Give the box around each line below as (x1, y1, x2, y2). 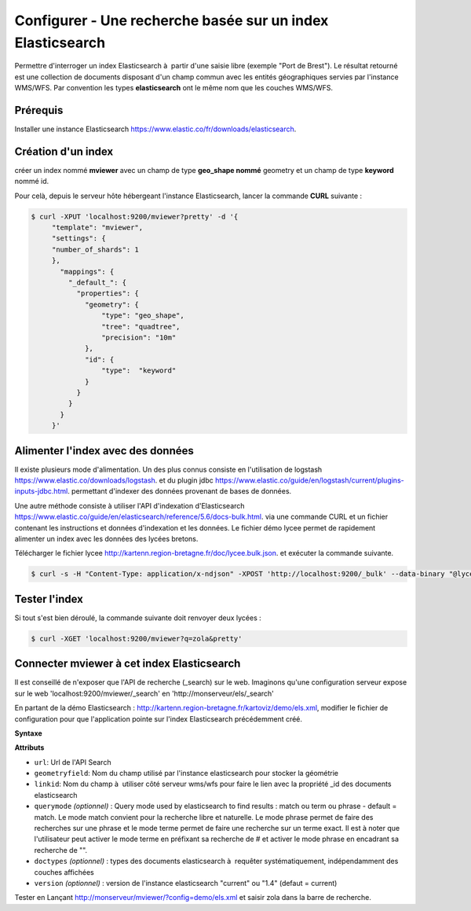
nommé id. (14, 177, 49, 186)
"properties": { (76, 289, 139, 298)
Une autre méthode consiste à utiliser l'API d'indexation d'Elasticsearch (14, 501, 245, 510)
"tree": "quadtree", (100, 322, 181, 331)
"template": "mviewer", (51, 223, 144, 232)
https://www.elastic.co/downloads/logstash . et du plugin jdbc (14, 476, 214, 485)
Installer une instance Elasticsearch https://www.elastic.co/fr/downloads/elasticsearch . (14, 124, 297, 134)
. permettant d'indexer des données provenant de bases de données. (67, 487, 292, 496)
